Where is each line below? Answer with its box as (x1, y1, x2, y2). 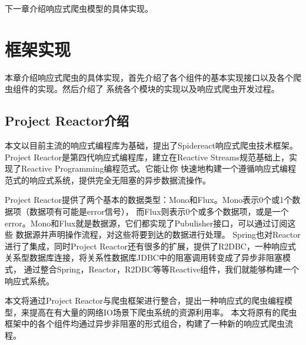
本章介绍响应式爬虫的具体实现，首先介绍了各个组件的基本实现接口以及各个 (5, 71, 293, 83)
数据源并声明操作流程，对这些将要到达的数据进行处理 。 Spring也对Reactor (15, 228, 301, 241)
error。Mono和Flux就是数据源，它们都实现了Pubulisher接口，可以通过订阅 (5, 216, 288, 229)
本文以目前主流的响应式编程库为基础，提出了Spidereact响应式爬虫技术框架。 (5, 139, 298, 152)
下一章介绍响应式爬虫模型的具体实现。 (5, 2, 153, 14)
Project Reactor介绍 (5, 111, 129, 130)
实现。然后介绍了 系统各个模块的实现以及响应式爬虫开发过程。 (37, 83, 280, 95)
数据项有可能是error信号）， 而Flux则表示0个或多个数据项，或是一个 (29, 205, 289, 218)
